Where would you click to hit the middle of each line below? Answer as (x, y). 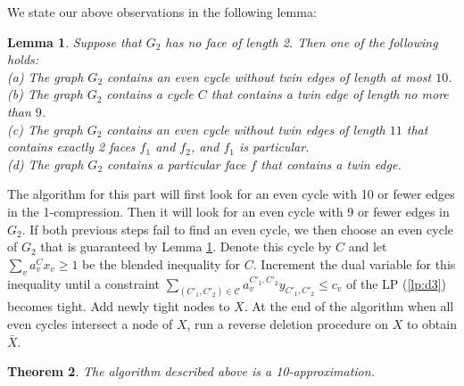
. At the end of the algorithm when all (349, 306)
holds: (23, 59)
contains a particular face (177, 164)
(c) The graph (45, 129)
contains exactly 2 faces (71, 147)
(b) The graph (45, 94)
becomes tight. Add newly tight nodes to (119, 306)
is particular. (274, 147)
